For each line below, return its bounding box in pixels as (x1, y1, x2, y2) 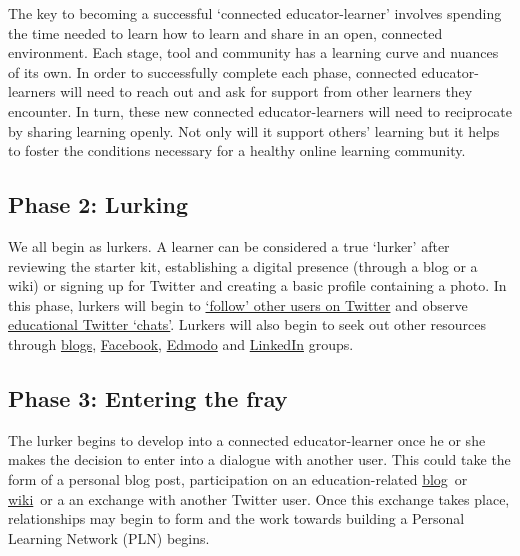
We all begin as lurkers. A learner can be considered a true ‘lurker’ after (8, 235, 450, 256)
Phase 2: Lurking (8, 189, 188, 220)
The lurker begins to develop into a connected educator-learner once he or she (8, 429, 486, 450)
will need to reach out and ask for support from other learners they (60, 81, 473, 102)
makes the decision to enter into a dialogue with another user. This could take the (8, 449, 511, 470)
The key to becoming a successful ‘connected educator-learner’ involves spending (8, 3, 502, 23)
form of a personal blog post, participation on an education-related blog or (8, 468, 468, 489)
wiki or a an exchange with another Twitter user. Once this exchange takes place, (8, 488, 510, 509)
